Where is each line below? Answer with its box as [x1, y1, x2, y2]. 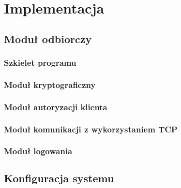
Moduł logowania [4, 145, 73, 157]
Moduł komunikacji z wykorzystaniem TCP [4, 123, 178, 135]
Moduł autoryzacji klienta [4, 101, 107, 113]
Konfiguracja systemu [4, 170, 114, 185]
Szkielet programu [4, 57, 76, 69]
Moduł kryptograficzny [4, 78, 96, 90]
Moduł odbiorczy [4, 31, 92, 46]
